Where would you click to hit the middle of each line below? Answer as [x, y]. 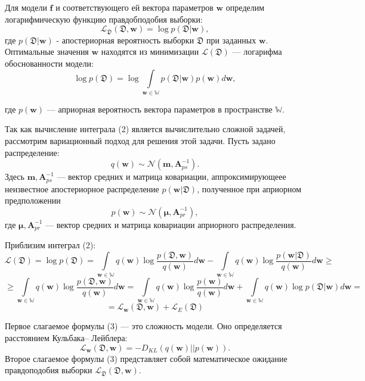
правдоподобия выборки [49, 370]
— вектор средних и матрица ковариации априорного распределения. [171, 224]
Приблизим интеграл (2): [50, 245]
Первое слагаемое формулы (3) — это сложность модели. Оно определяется [143, 326]
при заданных [231, 40]
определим [245, 7]
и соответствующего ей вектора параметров [134, 7]
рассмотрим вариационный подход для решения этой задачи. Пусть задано [140, 140]
